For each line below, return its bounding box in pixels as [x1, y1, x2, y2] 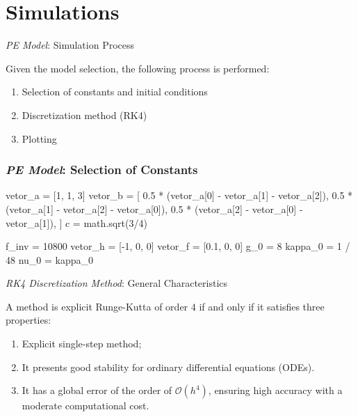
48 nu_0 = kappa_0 [6, 252, 94, 267]
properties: [6, 313, 51, 327]
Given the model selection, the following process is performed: [6, 61, 270, 75]
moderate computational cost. [22, 398, 149, 413]
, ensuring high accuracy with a [208, 383, 343, 398]
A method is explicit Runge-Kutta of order [6, 299, 188, 313]
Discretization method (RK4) [22, 107, 147, 122]
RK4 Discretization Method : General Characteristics [6, 276, 228, 290]
